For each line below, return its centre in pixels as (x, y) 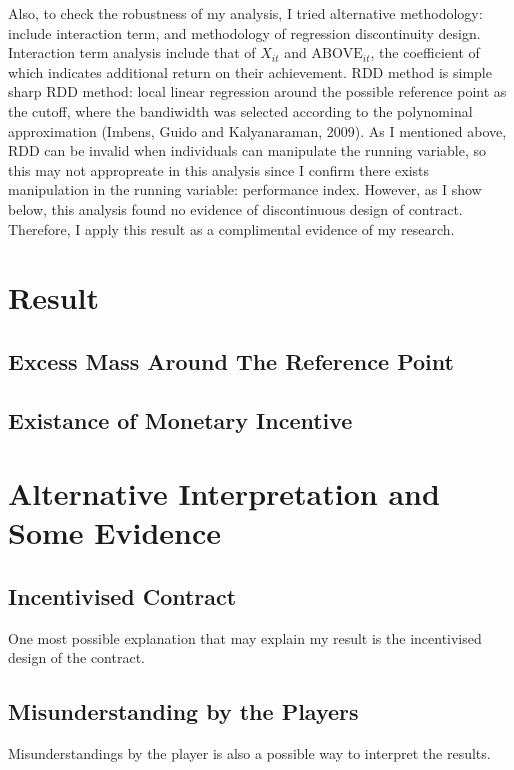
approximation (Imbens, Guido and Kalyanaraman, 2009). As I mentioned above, (257, 130)
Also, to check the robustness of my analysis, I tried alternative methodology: (245, 13)
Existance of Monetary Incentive (180, 419)
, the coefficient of (425, 52)
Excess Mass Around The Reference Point (231, 360)
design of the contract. (77, 657)
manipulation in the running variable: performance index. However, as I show (245, 189)
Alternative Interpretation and (224, 493)
